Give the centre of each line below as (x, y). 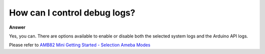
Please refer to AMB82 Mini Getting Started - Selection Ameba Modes (80, 45)
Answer (17, 27)
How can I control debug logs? (72, 13)
